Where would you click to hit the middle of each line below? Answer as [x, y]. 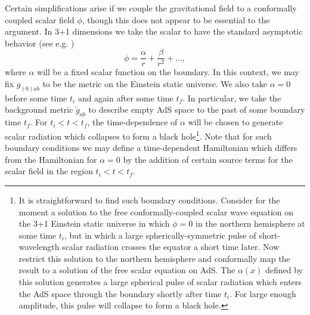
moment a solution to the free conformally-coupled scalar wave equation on [156, 211]
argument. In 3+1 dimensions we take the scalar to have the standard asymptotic [154, 31]
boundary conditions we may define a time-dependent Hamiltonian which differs [151, 148]
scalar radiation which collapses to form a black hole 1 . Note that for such [138, 135]
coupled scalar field [40, 19]
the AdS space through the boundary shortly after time [120, 293]
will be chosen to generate [235, 122]
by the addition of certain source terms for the [208, 159]
